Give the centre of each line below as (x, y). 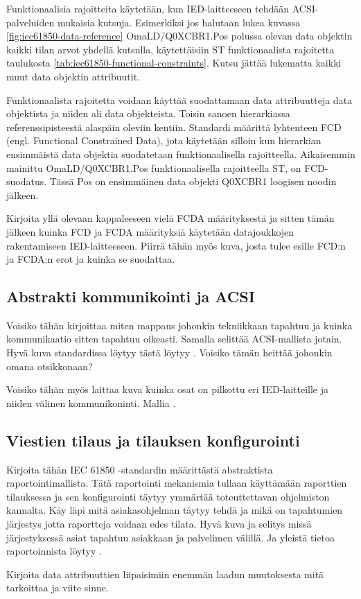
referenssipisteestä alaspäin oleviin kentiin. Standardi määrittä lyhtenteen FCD (174, 127)
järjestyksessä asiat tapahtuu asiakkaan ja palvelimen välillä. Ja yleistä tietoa (171, 537)
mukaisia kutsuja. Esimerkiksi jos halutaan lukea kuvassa (179, 22)
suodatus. (27, 181)
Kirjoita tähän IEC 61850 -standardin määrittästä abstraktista (140, 469)
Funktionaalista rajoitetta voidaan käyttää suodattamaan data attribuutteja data (179, 99)
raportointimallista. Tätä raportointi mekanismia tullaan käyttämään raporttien (177, 483)
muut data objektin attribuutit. (73, 76)
